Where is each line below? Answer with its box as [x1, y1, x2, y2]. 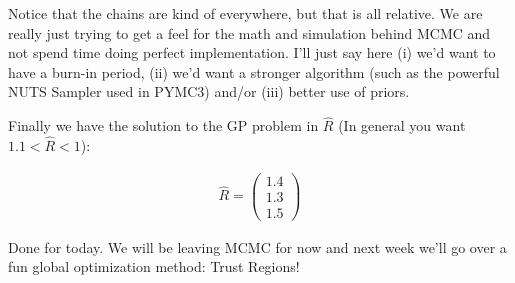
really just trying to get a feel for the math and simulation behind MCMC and [8, 22, 491, 43]
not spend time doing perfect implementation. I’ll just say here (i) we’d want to [8, 42, 496, 63]
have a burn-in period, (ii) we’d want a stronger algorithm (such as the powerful [8, 61, 500, 82]
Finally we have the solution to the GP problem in [8, 115, 319, 136]
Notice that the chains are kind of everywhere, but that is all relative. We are [8, 3, 483, 23]
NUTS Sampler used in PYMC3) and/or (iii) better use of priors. [8, 81, 410, 102]
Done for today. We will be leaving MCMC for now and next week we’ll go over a [8, 236, 507, 257]
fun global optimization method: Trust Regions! [8, 256, 300, 277]
